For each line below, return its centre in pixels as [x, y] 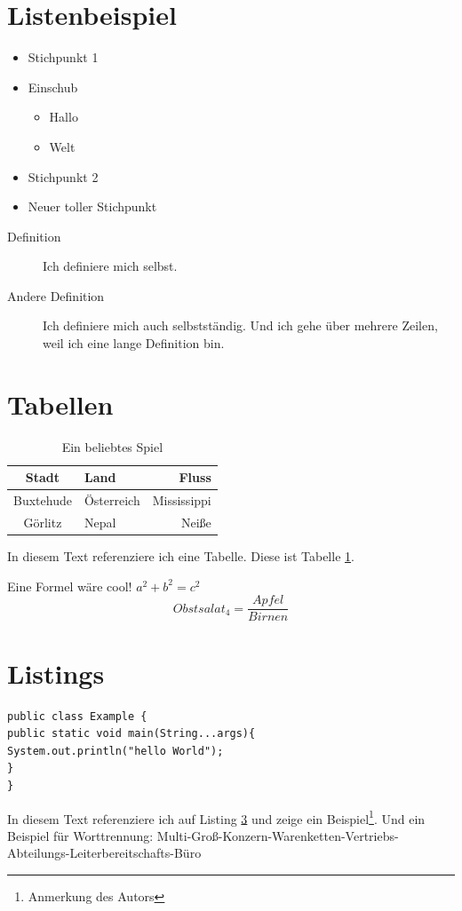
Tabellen [60, 404]
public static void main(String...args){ [131, 734]
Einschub [53, 87]
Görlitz [43, 523]
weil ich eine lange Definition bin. [134, 343]
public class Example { [77, 716]
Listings [56, 673]
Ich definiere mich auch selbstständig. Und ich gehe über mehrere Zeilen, [240, 325]
